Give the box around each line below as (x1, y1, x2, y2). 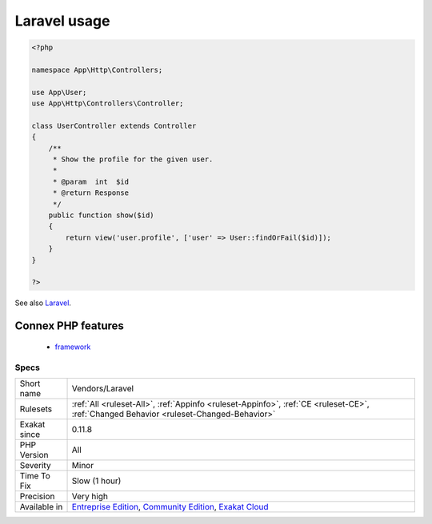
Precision (19, 490, 55, 502)
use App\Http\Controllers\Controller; (31, 99, 184, 108)
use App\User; (31, 88, 87, 97)
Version (19, 449, 49, 460)
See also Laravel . (14, 298, 72, 308)
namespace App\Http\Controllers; (31, 65, 163, 74)
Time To (19, 470, 51, 481)
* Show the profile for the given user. (52, 155, 214, 164)
